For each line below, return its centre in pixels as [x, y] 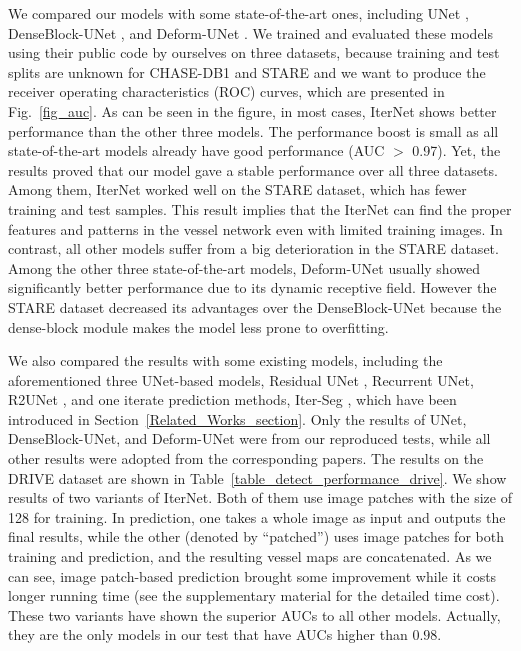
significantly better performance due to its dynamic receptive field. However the [252, 287]
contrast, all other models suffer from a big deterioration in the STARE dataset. [253, 248]
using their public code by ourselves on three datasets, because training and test [254, 52]
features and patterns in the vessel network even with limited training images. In [255, 228]
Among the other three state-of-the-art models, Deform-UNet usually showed [244, 267]
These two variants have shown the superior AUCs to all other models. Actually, [254, 614]
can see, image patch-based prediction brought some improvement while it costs [252, 575]
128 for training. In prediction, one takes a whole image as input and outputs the [257, 516]
